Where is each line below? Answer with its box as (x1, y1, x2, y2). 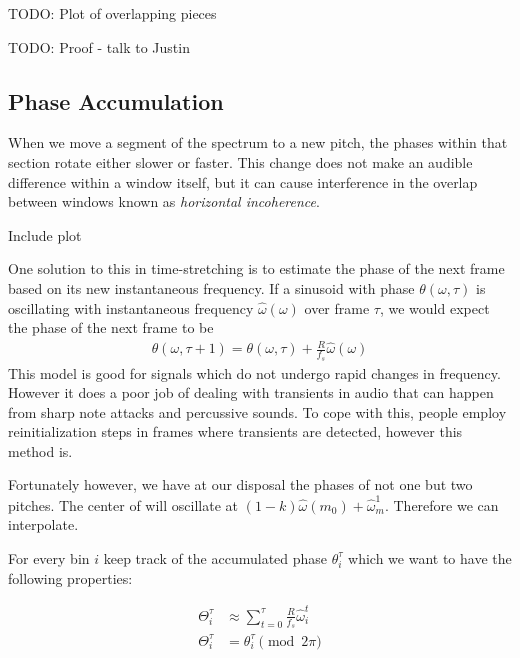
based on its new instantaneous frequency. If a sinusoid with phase (8, 277, 415, 298)
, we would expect (379, 297, 490, 318)
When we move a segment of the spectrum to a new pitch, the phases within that (8, 132, 508, 153)
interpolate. (8, 514, 79, 535)
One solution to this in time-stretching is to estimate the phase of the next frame (8, 258, 505, 279)
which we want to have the (348, 547, 512, 568)
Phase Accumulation (8, 85, 224, 116)
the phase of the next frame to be (8, 317, 214, 338)
